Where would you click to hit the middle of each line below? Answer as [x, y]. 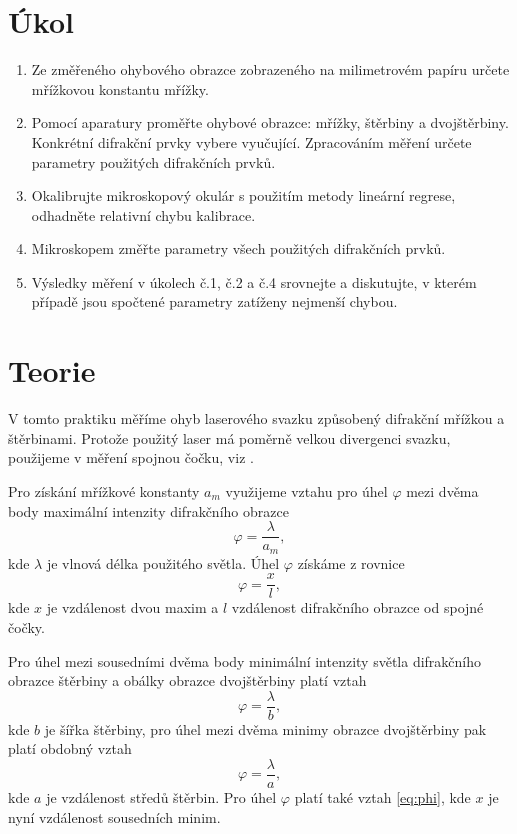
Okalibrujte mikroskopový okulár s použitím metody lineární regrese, [243, 195]
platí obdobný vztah [70, 748]
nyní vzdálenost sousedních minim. [114, 816]
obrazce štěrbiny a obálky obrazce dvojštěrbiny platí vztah [187, 680]
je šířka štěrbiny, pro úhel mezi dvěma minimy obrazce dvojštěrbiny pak [265, 728]
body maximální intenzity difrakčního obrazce [148, 510]
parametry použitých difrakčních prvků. [153, 161]
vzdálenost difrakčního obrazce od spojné [357, 607]
